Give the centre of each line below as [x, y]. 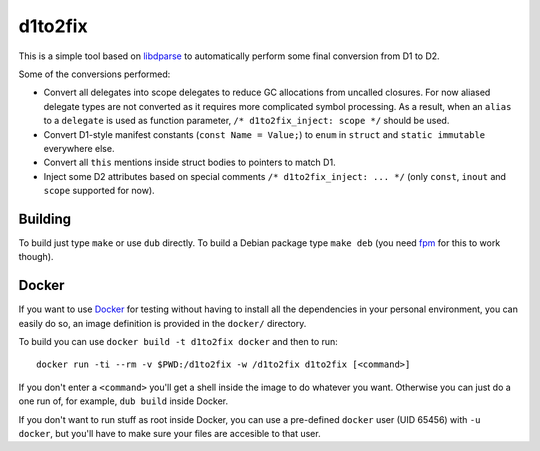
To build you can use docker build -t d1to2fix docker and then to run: [178, 342]
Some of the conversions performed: [94, 74]
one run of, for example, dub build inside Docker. [123, 401]
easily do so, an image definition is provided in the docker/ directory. [162, 323]
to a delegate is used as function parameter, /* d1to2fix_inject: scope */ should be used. [246, 121]
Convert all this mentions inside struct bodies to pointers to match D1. [189, 162]
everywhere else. [79, 148]
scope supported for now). [99, 191]
